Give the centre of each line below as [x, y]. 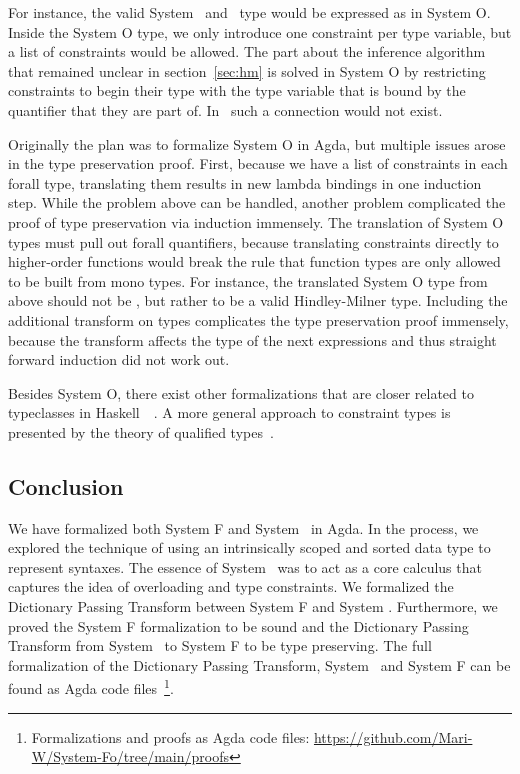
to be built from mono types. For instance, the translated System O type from [248, 280]
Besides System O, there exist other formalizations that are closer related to [241, 392]
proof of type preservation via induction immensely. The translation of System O [256, 221]
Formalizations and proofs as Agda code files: [170, 736]
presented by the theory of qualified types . [141, 431]
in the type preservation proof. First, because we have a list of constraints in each [258, 163]
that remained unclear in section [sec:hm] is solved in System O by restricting [247, 70]
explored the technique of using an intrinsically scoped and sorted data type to [249, 547]
